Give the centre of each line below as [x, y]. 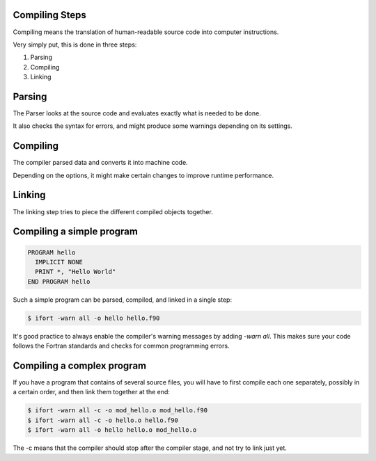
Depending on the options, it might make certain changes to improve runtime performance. [143, 175]
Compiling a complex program [79, 365]
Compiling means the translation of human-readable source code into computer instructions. [146, 32]
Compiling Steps [49, 15]
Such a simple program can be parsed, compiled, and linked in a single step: [123, 300]
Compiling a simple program [76, 232]
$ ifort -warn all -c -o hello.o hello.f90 [103, 420]
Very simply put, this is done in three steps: [75, 45]
